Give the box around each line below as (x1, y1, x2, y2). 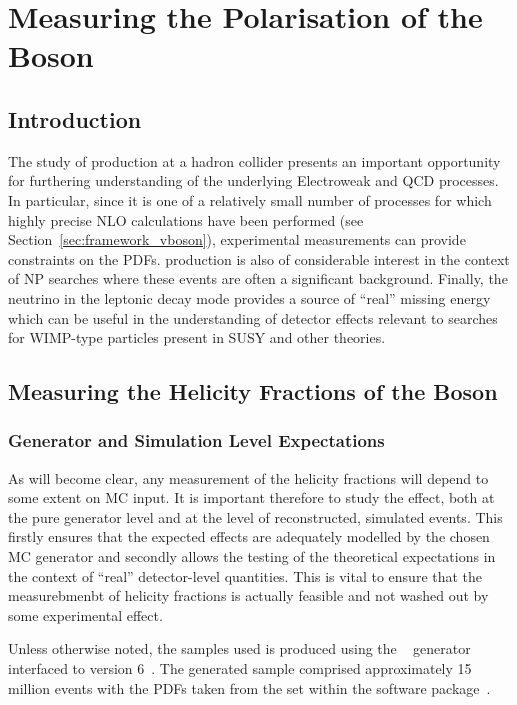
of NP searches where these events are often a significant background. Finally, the (8, 268, 508, 289)
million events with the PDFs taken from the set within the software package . (8, 677, 491, 698)
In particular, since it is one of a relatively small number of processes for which (8, 189, 492, 210)
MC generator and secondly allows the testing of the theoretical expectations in (8, 546, 496, 567)
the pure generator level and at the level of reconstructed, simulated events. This (8, 506, 503, 527)
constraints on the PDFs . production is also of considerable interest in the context (8, 248, 510, 269)
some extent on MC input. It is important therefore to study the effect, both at (8, 487, 495, 508)
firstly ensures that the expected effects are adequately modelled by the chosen (8, 526, 490, 547)
